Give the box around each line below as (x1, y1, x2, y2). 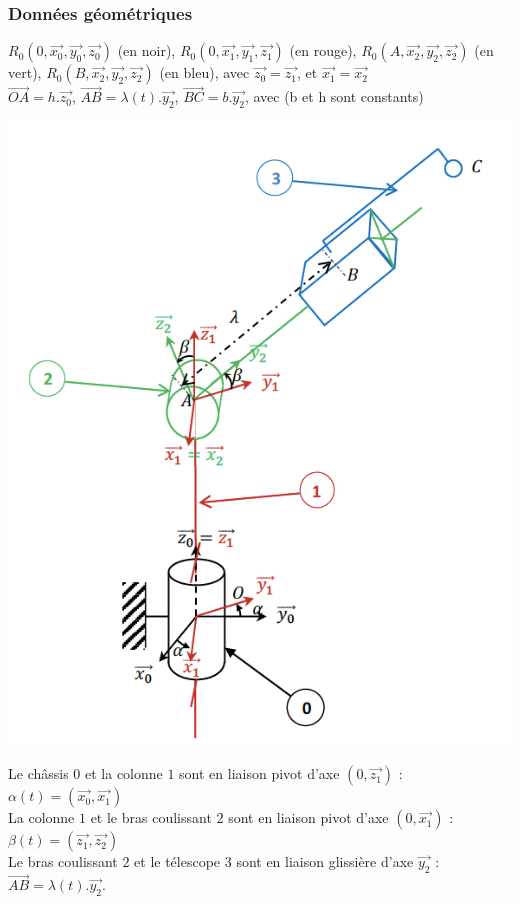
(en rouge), (289, 40, 357, 61)
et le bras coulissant (90, 807, 212, 828)
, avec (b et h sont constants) (244, 86, 424, 107)
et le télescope (134, 851, 221, 872)
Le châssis (8, 763, 69, 784)
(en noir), (117, 40, 176, 61)
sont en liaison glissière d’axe (236, 851, 414, 872)
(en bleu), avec (159, 62, 250, 83)
